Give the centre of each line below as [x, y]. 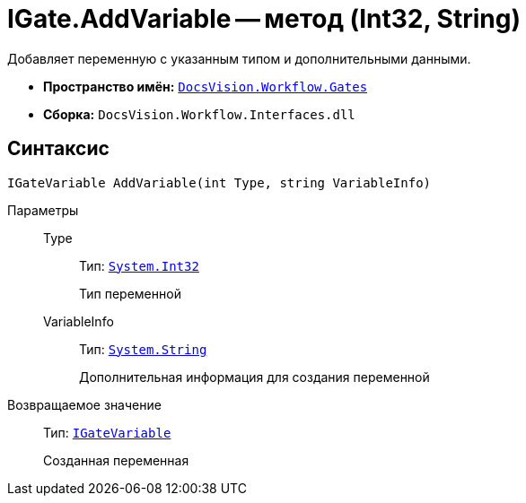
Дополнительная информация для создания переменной [254, 377]
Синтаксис [58, 149]
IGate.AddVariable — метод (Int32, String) [264, 19]
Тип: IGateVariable [107, 432]
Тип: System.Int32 [139, 265]
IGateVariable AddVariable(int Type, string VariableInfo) [219, 182]
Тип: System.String [143, 349]
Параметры [43, 210]
